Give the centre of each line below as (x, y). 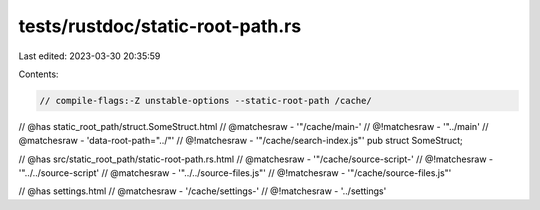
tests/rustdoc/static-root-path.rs (160, 26)
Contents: (38, 74)
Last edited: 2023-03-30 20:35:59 (89, 56)
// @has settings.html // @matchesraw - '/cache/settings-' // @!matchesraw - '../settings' (202, 191)
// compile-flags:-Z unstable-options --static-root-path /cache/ (205, 100)
